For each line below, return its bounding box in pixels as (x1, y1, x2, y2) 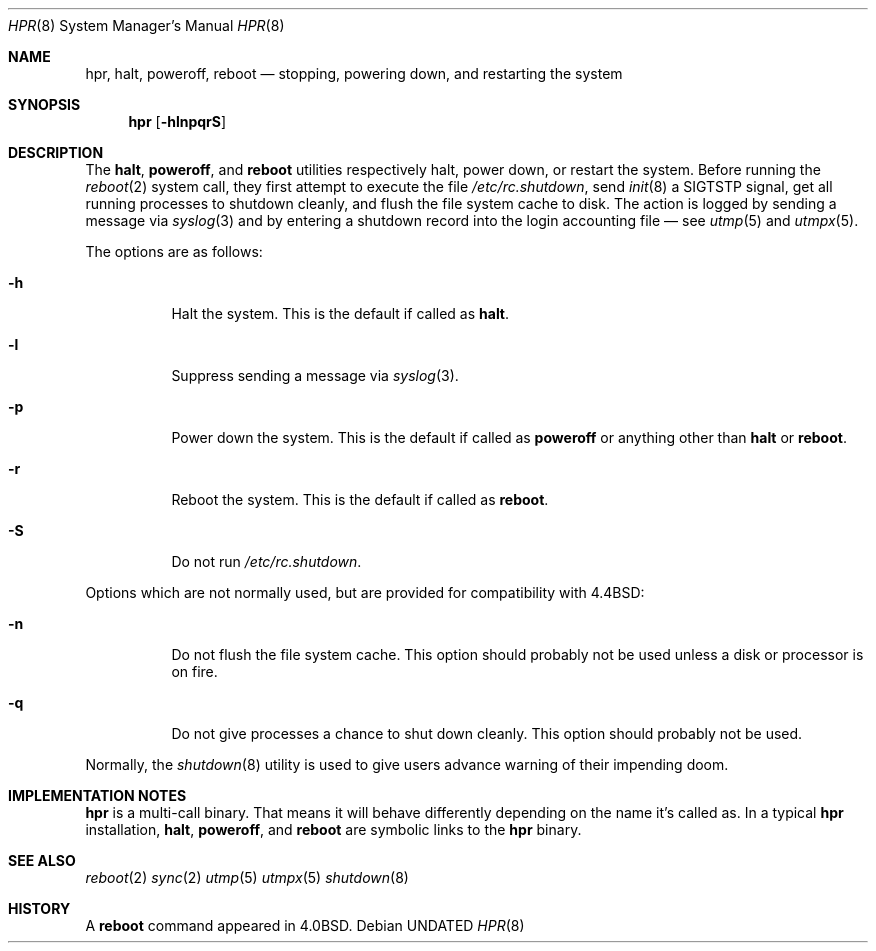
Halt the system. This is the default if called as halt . (171, 305, 510, 322)
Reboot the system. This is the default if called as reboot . (171, 491, 549, 508)
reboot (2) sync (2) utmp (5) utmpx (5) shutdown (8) (85, 869, 409, 886)
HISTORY (8, 900, 71, 917)
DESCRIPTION (8, 144, 104, 161)
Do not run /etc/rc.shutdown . (171, 553, 362, 570)
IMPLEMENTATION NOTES (8, 787, 187, 804)
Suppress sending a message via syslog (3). (171, 367, 459, 384)
